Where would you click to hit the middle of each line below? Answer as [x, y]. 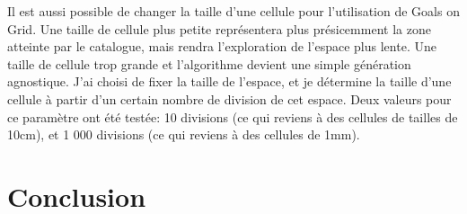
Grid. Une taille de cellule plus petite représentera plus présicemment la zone [219, 28]
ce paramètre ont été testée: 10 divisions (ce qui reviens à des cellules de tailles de [233, 116]
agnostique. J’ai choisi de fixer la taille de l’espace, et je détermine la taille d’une [229, 81]
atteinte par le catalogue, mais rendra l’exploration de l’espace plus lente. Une [222, 46]
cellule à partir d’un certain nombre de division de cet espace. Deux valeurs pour [229, 98]
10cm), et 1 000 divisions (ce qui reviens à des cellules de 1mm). [184, 134]
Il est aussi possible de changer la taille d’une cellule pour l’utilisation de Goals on [233, 11]
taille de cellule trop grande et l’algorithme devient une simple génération [209, 63]
